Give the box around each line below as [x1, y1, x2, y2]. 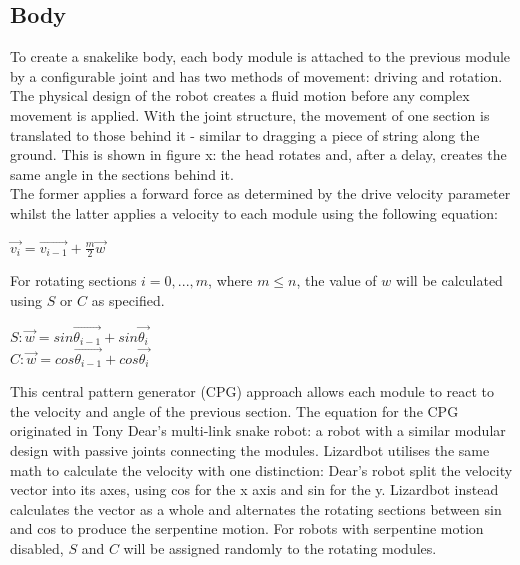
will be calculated [395, 270, 503, 291]
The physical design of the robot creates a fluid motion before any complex [10, 85, 470, 106]
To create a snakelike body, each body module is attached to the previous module [10, 46, 511, 67]
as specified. [91, 289, 165, 310]
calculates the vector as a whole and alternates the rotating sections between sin [10, 498, 502, 519]
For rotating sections [10, 270, 137, 291]
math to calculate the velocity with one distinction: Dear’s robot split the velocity [10, 459, 513, 480]
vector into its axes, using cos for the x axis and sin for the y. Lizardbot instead [10, 479, 499, 500]
